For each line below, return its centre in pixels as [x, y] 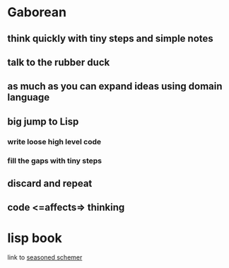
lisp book [35, 238]
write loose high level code [54, 141]
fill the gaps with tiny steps [55, 161]
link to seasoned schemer [45, 257]
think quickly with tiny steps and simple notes [110, 39]
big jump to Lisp [43, 121]
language [29, 97]
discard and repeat [50, 183]
